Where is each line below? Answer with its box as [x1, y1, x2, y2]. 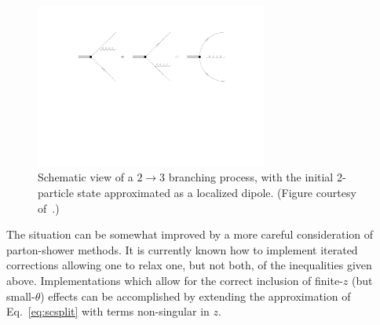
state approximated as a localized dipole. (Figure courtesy [77, 184, 356, 200]
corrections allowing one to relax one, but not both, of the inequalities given [6, 257, 372, 273]
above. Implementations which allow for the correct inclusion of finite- [6, 272, 343, 288]
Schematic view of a [38, 169, 133, 185]
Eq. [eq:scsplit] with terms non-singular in [6, 303, 210, 320]
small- [6, 287, 35, 304]
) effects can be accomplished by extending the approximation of [40, 287, 351, 304]
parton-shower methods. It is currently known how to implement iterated [6, 241, 358, 257]
